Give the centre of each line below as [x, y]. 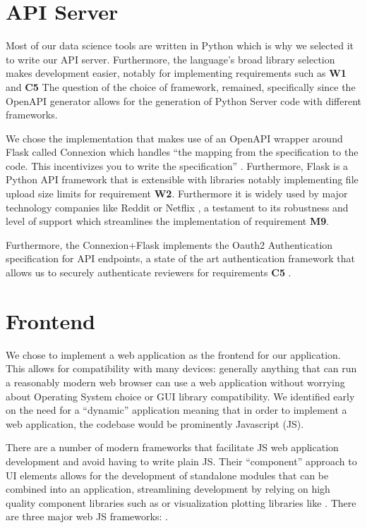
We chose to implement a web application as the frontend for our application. [173, 354]
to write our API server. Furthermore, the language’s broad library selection [170, 59]
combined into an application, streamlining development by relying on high [168, 489]
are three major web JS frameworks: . [87, 516]
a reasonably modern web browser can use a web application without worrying [175, 382]
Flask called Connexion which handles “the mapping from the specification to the [182, 152]
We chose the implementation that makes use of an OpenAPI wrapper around [174, 138]
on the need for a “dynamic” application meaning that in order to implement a [176, 410]
